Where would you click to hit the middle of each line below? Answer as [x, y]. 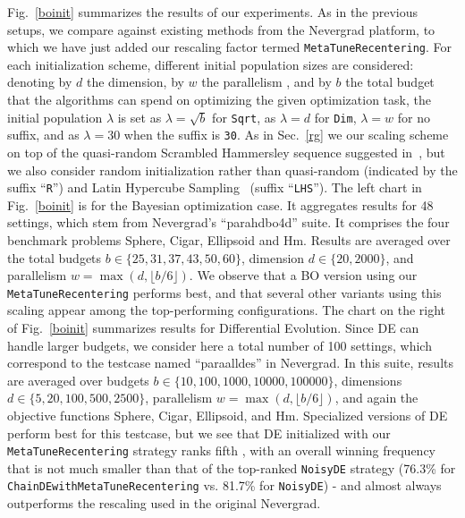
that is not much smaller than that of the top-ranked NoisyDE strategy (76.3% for [232, 467]
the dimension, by [135, 82]
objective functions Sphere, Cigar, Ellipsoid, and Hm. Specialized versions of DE [228, 415]
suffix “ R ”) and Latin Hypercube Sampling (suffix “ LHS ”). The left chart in [215, 187]
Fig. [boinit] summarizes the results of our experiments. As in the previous [213, 12]
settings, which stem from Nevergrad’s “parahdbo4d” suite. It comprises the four [228, 222]
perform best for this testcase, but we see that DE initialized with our [199, 433]
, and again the [376, 398]
